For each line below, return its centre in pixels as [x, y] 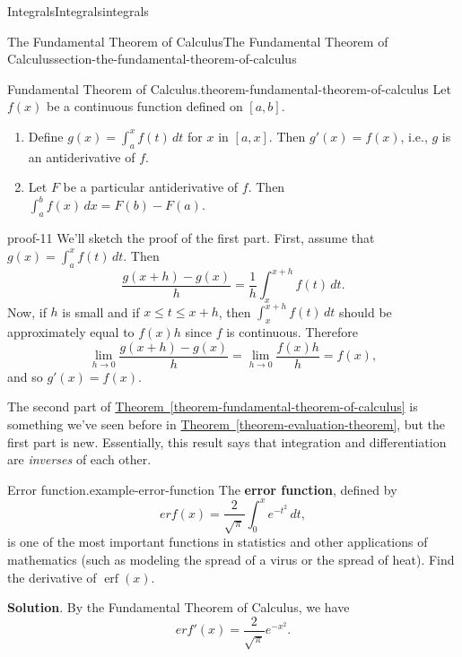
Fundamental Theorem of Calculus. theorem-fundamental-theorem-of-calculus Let [229, 88]
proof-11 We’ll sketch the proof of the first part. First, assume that [191, 238]
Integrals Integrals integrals [78, 11]
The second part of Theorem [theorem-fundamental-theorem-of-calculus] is [213, 406]
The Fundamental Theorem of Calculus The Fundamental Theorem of [198, 41]
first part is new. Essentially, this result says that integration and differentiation [227, 441]
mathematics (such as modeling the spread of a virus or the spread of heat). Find [231, 559]
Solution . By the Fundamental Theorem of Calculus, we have [179, 607]
